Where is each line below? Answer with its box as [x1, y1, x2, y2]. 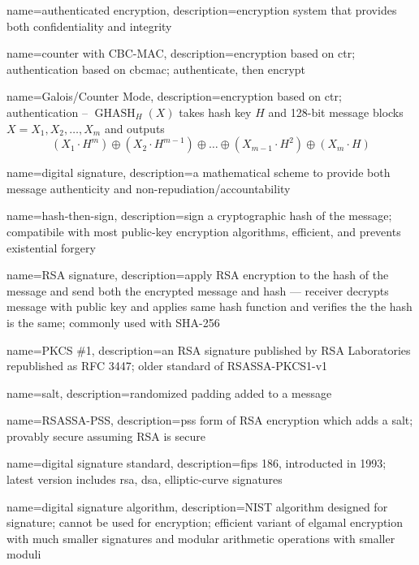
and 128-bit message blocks [268, 103, 404, 120]
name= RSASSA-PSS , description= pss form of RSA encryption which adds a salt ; [6, 412, 413, 429]
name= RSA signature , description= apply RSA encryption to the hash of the [6, 266, 389, 283]
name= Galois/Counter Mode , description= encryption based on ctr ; [6, 88, 342, 105]
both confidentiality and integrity [6, 17, 172, 34]
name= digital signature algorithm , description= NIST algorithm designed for [6, 498, 388, 515]
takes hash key [179, 103, 252, 120]
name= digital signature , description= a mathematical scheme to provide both [6, 164, 391, 181]
